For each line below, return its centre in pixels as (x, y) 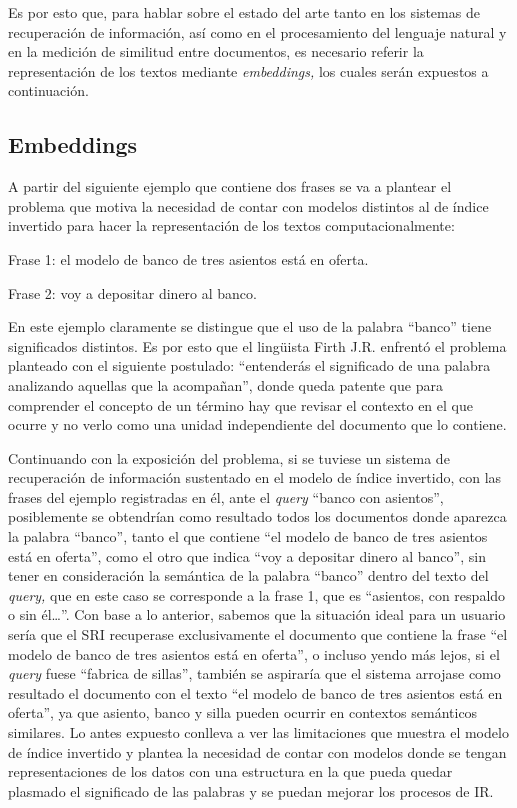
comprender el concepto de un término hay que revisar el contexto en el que (240, 404)
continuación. (48, 90)
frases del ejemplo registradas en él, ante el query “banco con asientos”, (226, 496)
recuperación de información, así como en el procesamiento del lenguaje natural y (257, 31)
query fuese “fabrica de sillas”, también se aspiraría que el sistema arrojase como (254, 673)
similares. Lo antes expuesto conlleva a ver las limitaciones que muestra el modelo (258, 732)
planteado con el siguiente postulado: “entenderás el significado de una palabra (249, 365)
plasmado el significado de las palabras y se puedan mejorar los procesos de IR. (251, 790)
